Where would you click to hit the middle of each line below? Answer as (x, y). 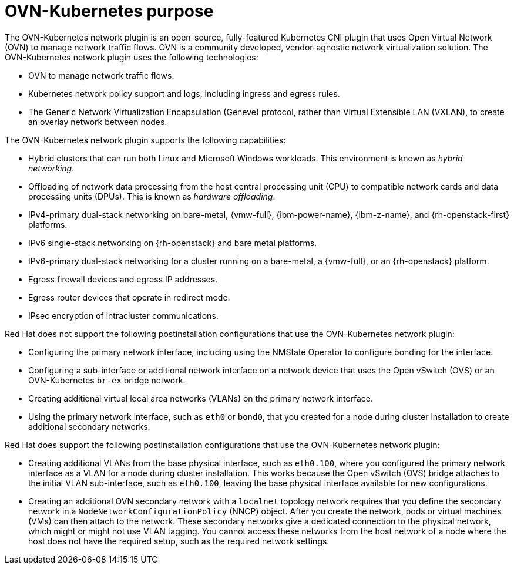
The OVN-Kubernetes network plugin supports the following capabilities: (145, 140)
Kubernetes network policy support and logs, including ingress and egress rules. (184, 93)
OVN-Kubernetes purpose (109, 11)
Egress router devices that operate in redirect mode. (129, 297)
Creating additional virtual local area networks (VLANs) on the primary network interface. (201, 398)
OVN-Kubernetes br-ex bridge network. (107, 380)
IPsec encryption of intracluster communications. (123, 315)
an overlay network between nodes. (98, 122)
